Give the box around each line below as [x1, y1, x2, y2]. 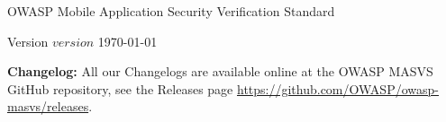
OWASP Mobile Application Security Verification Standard [7, 2, 335, 20]
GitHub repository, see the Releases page [7, 79, 233, 98]
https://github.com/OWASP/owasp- [236, 79, 439, 98]
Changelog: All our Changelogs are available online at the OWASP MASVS [7, 62, 433, 81]
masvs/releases [7, 97, 89, 116]
